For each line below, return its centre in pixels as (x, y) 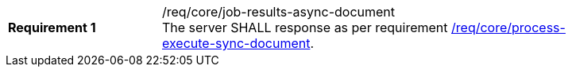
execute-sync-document (236, 43)
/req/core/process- (508, 27)
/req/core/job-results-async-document (279, 12)
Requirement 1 (52, 27)
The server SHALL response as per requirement (305, 27)
